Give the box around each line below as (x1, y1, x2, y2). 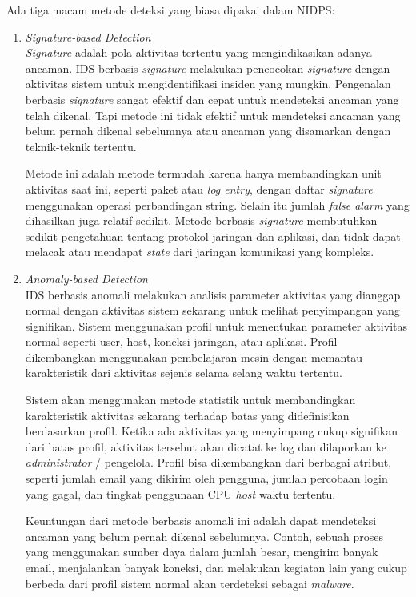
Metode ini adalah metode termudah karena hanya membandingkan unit (25, 165, 382, 182)
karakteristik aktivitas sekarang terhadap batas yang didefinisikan (25, 407, 350, 423)
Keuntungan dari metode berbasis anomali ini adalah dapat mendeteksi (25, 512, 377, 529)
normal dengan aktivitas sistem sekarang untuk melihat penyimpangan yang (25, 302, 400, 319)
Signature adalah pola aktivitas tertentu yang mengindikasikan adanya (25, 44, 372, 61)
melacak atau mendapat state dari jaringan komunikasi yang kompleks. (25, 243, 374, 260)
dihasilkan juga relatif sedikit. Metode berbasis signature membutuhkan (25, 212, 378, 229)
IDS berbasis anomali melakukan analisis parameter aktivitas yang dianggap (25, 286, 401, 303)
